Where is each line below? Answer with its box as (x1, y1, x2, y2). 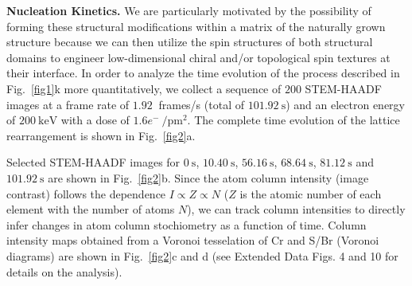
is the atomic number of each (239, 185, 382, 202)
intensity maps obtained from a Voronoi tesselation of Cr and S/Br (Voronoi (6, 232, 379, 249)
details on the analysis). (6, 263, 122, 280)
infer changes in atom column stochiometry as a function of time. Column (6, 216, 367, 233)
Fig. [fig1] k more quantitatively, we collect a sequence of (6, 80, 282, 96)
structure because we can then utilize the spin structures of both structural (6, 33, 373, 50)
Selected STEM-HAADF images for (6, 154, 181, 170)
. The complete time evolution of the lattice (187, 112, 400, 128)
